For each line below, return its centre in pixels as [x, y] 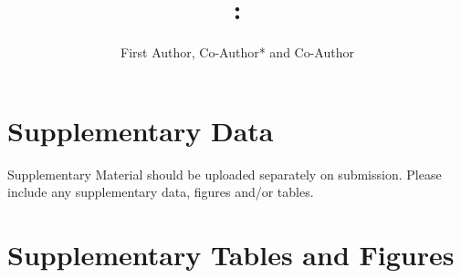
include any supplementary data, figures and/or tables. [161, 192]
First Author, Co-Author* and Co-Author [237, 52]
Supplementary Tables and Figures [231, 255]
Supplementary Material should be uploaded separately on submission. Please [225, 174]
